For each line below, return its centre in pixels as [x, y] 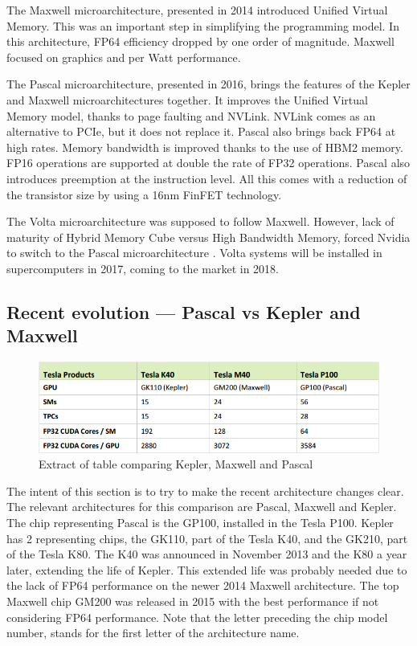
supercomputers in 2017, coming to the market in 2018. [143, 268]
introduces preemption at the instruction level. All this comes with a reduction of [207, 178]
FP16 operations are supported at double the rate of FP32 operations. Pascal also [208, 163]
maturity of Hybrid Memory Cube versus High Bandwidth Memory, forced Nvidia [208, 237]
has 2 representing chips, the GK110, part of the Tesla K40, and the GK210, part [207, 538]
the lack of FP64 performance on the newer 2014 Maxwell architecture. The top [203, 585]
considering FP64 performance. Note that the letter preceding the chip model [197, 617]
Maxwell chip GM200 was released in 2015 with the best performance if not [193, 601]
